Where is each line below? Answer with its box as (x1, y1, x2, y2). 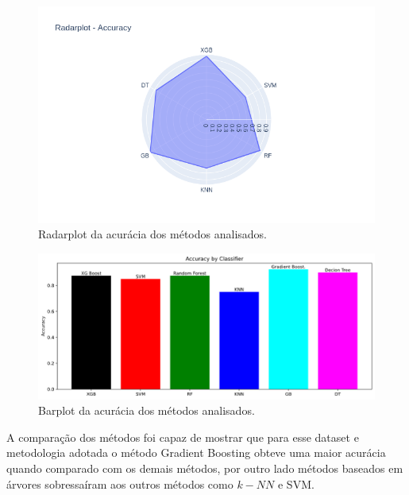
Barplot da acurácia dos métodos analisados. (38, 402, 255, 419)
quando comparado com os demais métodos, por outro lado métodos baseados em (6, 459, 403, 476)
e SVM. (277, 475, 314, 492)
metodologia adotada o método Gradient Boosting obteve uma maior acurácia (6, 444, 386, 461)
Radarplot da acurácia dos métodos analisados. (38, 226, 267, 242)
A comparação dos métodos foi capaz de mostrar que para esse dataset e (6, 428, 359, 445)
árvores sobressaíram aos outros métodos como (6, 475, 233, 492)
